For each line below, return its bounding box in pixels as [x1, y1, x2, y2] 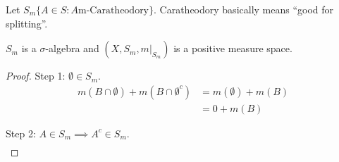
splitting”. [6, 15, 48, 30]
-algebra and [45, 41, 99, 56]
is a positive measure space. [173, 41, 292, 56]
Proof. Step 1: [6, 68, 66, 83]
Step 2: [6, 125, 36, 140]
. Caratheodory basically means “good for [154, 2, 334, 16]
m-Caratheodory [78, 6, 149, 15]
